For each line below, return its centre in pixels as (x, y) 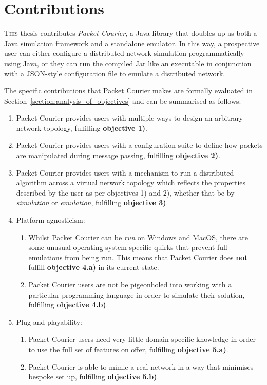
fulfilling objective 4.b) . (68, 305)
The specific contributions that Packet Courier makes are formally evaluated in (128, 91)
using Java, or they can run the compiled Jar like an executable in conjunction (128, 63)
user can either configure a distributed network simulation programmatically (124, 53)
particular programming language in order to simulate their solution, (137, 294)
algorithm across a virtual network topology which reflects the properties (131, 182)
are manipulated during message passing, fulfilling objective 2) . (118, 155)
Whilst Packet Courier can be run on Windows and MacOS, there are (138, 237)
